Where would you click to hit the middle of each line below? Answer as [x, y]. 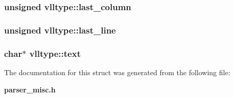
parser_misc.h [30, 89]
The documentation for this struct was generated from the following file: [117, 72]
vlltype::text [55, 53]
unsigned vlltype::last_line [60, 30]
